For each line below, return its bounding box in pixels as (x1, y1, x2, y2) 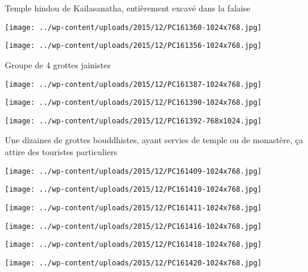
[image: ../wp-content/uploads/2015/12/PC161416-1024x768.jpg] (5, 222, 262, 231)
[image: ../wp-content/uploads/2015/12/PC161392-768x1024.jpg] (5, 116, 262, 125)
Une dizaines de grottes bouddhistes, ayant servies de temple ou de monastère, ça (5, 134, 303, 146)
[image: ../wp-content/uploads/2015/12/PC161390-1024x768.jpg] (5, 98, 262, 107)
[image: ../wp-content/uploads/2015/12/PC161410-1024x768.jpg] (5, 185, 262, 194)
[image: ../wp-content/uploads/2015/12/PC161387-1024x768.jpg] (5, 80, 262, 89)
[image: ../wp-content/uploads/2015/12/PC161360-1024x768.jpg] (5, 23, 262, 32)
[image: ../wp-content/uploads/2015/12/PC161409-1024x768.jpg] (5, 167, 262, 176)
